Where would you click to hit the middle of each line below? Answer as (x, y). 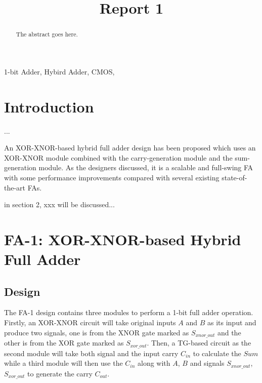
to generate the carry (60, 373)
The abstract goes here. (47, 34)
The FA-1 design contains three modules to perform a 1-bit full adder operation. (129, 312)
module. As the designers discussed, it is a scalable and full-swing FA (146, 167)
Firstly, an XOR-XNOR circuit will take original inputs (90, 322)
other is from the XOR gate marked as (64, 343)
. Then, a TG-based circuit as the (199, 343)
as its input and (232, 322)
